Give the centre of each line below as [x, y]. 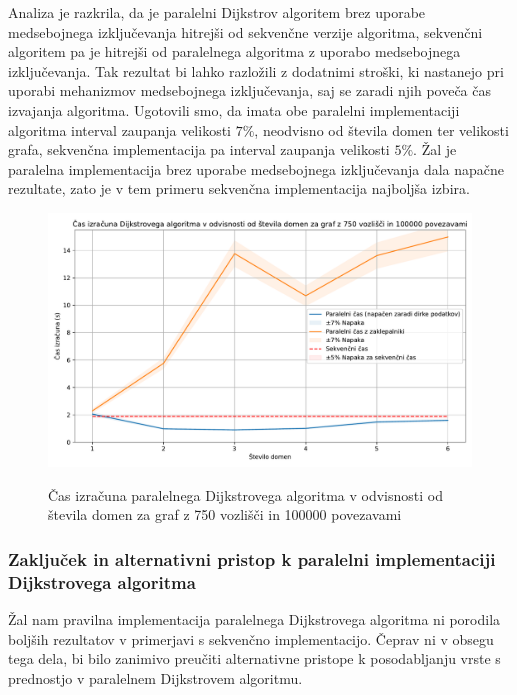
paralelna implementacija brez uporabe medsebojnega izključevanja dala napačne [256, 168]
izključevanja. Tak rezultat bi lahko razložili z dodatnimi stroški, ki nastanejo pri [256, 70]
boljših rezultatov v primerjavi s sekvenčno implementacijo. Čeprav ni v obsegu [251, 638]
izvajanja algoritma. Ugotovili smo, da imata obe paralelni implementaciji [234, 109]
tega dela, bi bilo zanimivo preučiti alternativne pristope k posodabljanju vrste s [254, 658]
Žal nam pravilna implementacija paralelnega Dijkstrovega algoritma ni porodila [254, 619]
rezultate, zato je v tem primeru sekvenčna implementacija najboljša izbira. [239, 188]
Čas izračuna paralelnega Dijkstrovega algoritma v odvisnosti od [246, 494]
